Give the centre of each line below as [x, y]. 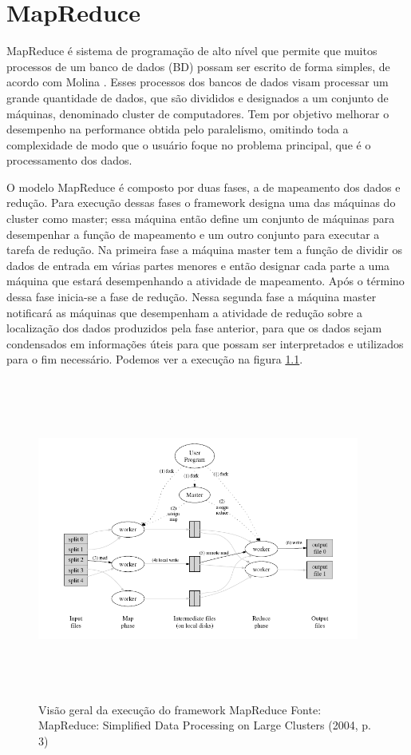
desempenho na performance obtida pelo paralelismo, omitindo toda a [178, 129]
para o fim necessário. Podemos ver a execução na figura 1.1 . [155, 359]
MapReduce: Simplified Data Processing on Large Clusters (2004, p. [205, 725]
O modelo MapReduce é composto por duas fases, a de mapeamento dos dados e [204, 187]
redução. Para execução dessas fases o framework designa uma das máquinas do [201, 203]
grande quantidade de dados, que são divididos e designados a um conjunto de [198, 97]
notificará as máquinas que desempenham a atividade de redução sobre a [185, 312]
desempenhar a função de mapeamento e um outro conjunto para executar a [193, 234]
